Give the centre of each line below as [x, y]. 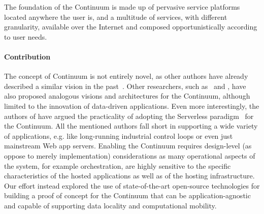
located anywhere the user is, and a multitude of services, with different [116, 17]
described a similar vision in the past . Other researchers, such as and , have [125, 86]
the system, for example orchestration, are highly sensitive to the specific [118, 165]
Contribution [27, 56]
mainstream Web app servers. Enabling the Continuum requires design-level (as [128, 146]
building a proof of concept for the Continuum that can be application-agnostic [127, 195]
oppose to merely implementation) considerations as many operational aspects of [130, 155]
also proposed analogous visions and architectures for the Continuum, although [127, 96]
